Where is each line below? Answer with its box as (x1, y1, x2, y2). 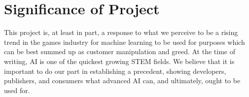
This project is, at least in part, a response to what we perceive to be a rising (4, 27, 238, 37)
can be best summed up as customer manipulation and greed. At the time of (4, 46, 235, 57)
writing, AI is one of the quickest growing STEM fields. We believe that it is (4, 56, 235, 66)
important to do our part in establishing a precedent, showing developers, (4, 65, 226, 76)
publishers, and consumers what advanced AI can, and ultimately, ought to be (4, 75, 241, 86)
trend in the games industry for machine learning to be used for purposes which (4, 36, 245, 47)
